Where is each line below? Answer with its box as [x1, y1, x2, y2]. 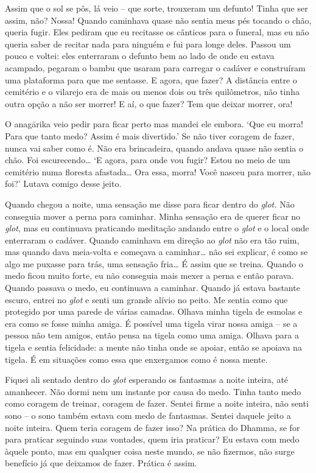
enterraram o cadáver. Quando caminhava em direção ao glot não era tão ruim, [5, 233, 300, 246]
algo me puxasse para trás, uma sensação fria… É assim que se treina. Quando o [5, 257, 303, 270]
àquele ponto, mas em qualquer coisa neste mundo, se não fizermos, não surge [5, 444, 295, 457]
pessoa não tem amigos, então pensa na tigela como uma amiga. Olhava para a [5, 329, 299, 342]
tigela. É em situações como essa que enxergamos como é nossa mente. [5, 352, 268, 365]
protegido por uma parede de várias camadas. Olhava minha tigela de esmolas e [5, 305, 303, 318]
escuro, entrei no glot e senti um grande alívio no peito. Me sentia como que [5, 293, 288, 306]
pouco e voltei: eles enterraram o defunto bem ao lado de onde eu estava [5, 49, 275, 62]
